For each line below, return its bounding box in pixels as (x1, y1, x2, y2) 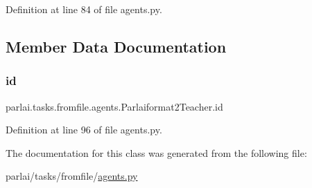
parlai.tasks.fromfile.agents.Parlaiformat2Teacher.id (6, 99, 223, 113)
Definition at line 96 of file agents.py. (6, 122, 162, 137)
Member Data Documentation (6, 35, 227, 57)
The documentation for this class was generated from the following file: (6, 145, 307, 160)
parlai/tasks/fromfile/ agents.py (6, 169, 138, 183)
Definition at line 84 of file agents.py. (6, 2, 162, 16)
